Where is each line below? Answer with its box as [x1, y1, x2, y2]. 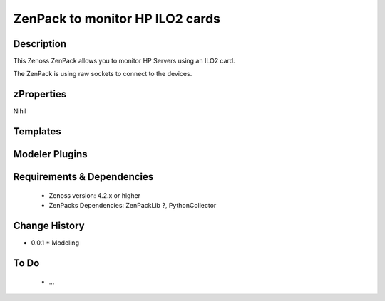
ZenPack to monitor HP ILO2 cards [13, 11, 221, 26]
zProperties [13, 88, 67, 100]
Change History [13, 220, 85, 231]
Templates [13, 125, 61, 138]
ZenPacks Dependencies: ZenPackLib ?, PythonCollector [48, 201, 217, 210]
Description [13, 38, 67, 50]
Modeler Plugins [13, 148, 88, 160]
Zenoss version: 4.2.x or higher [48, 191, 141, 199]
